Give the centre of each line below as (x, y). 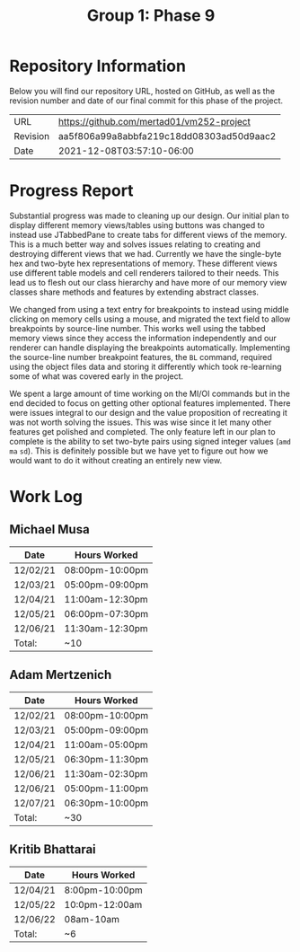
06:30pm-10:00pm (106, 803)
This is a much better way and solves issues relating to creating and (135, 244)
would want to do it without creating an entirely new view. (116, 460)
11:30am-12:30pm (106, 628)
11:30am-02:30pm (106, 773)
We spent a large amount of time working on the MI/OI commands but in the (150, 393)
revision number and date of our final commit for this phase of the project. (146, 101)
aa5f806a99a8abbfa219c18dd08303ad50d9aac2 (167, 136)
